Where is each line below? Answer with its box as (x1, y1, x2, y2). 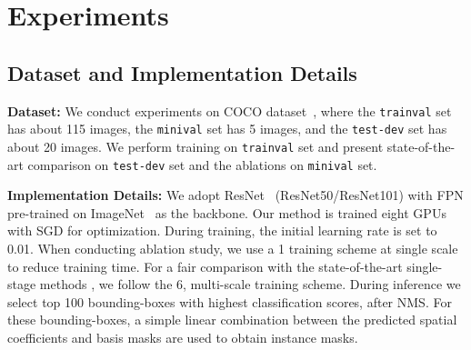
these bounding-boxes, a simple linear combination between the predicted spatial (7, 310, 457, 329)
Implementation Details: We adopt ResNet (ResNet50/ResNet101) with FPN (7, 185, 464, 205)
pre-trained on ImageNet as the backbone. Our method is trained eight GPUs (7, 203, 446, 222)
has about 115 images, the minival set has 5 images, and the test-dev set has (7, 119, 447, 138)
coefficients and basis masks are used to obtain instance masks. (7, 327, 358, 346)
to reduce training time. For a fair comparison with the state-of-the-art (7, 256, 403, 275)
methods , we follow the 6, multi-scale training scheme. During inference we (39, 275, 461, 294)
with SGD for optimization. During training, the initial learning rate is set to (7, 221, 437, 240)
